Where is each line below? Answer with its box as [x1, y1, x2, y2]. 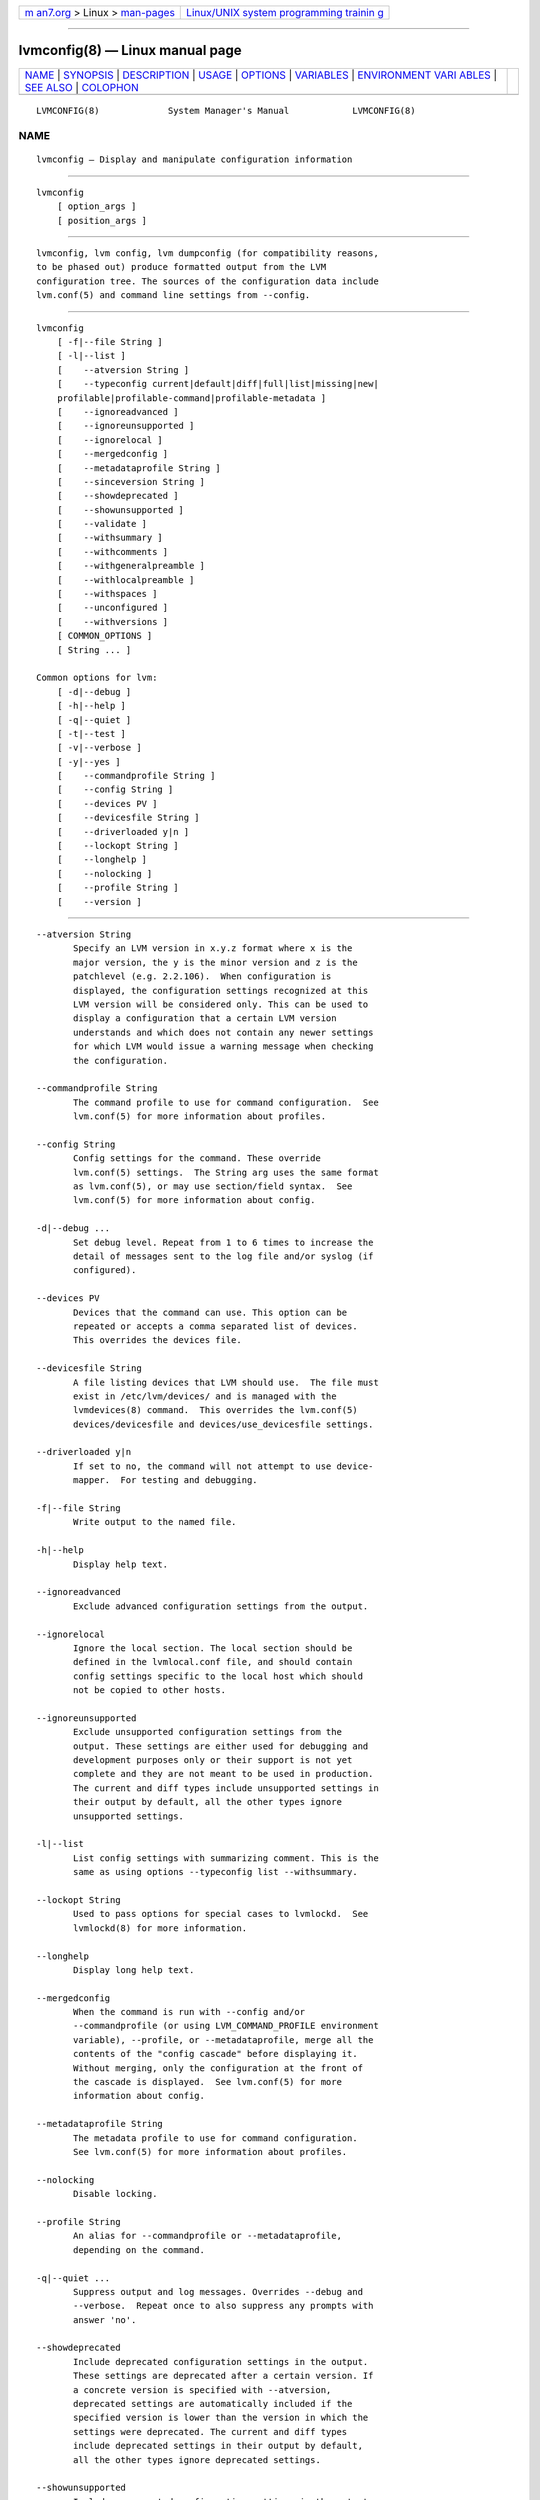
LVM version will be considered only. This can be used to [73, 998, 369, 1010]
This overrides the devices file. [73, 1335, 242, 1346]
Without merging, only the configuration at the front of [73, 2062, 364, 2074]
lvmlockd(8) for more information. [73, 1922, 248, 1934]
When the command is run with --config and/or [73, 2006, 305, 2018]
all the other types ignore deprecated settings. [73, 2454, 322, 2465]
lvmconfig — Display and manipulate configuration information [36, 154, 353, 165]
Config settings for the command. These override [73, 1153, 322, 1164]
